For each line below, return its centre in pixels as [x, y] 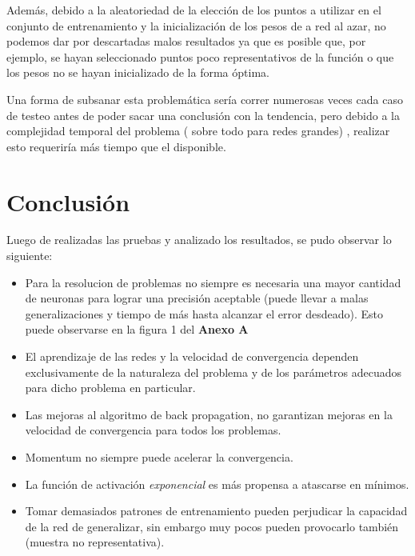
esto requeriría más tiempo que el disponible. [116, 146]
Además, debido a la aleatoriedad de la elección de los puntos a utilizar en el [194, 10]
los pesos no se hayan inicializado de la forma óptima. [138, 72]
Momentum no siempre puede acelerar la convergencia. [159, 457]
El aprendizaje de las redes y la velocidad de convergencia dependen [192, 356]
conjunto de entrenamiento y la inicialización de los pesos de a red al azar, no [196, 25]
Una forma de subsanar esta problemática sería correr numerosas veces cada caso [205, 99]
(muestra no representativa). [95, 542]
